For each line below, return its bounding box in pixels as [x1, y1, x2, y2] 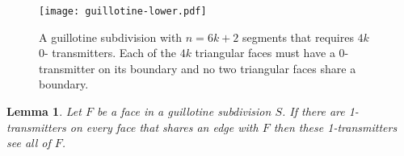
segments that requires [242, 28, 354, 45]
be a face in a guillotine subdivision [96, 103, 271, 120]
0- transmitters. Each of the [39, 44, 176, 61]
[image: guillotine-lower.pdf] [39, 6, 207, 17]
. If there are [281, 103, 345, 120]
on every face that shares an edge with [69, 118, 259, 135]
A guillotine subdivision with [39, 28, 183, 45]
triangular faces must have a [195, 44, 335, 61]
